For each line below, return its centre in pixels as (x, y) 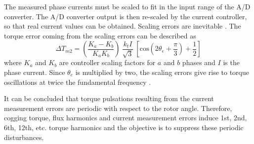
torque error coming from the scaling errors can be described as (100, 35)
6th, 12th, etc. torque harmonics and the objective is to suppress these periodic (124, 127)
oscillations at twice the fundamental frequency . (78, 82)
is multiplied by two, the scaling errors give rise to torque (162, 72)
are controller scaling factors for (107, 62)
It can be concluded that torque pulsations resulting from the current (109, 98)
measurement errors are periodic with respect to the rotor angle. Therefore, (118, 108)
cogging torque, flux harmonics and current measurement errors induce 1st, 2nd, (126, 118)
